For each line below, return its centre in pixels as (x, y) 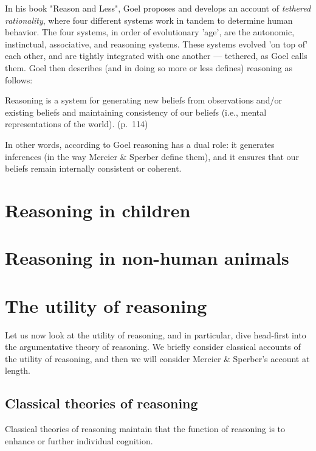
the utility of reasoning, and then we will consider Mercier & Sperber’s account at (157, 358)
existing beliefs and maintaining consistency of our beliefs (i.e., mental (136, 112)
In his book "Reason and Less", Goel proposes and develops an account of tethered (158, 8)
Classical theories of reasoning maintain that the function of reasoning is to (145, 429)
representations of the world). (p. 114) (77, 124)
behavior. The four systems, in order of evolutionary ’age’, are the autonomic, (150, 32)
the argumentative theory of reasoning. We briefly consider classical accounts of (153, 347)
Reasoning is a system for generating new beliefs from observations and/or (143, 100)
